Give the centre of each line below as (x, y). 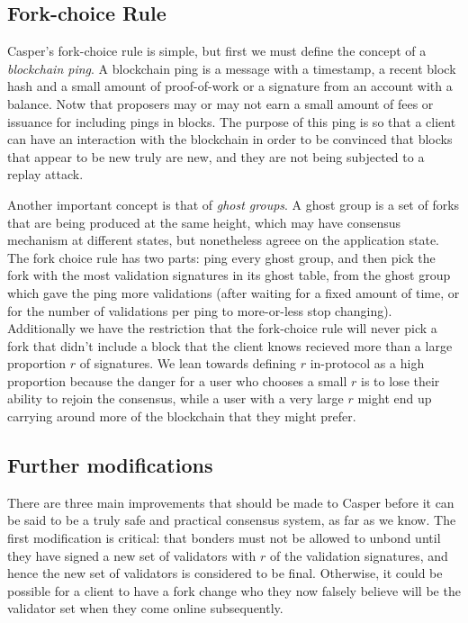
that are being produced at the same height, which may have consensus (204, 222)
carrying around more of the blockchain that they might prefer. (182, 416)
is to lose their (400, 380)
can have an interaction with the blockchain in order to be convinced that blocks (230, 139)
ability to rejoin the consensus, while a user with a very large (175, 398)
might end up (395, 398)
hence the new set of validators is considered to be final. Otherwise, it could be (225, 573)
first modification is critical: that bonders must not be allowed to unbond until (224, 538)
